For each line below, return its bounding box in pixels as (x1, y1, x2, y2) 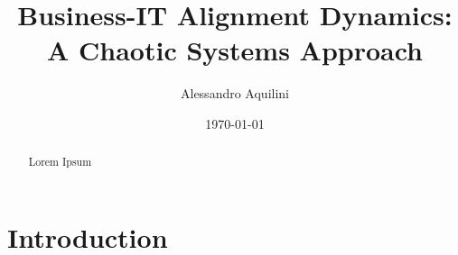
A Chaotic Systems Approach (46, 32, 424, 68)
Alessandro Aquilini (181, 84, 289, 103)
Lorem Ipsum (28, 154, 92, 169)
